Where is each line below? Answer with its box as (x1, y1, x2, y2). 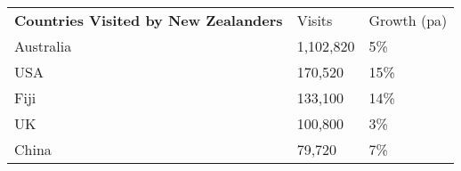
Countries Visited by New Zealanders (14, 10, 283, 30)
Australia (14, 36, 72, 56)
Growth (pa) (368, 10, 448, 30)
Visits (296, 10, 333, 30)
